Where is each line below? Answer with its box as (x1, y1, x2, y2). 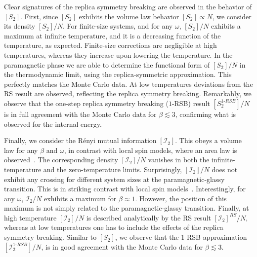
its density (4, 21, 36, 31)
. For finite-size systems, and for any (63, 21, 173, 31)
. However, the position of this (135, 193, 227, 203)
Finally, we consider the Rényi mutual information (4, 135, 157, 146)
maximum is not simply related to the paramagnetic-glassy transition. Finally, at (4, 203, 249, 213)
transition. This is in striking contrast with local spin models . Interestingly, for (4, 184, 246, 194)
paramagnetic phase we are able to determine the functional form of (4, 59, 210, 70)
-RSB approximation (184, 232, 247, 242)
